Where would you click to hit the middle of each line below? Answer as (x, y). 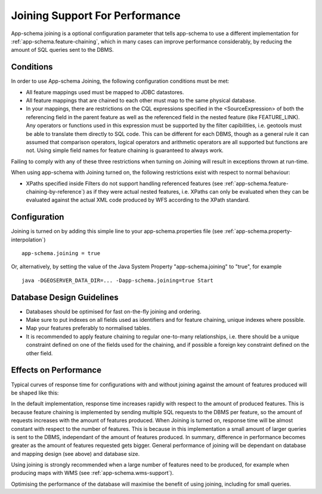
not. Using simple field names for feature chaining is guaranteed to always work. (125, 150)
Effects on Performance (56, 370)
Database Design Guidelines (65, 297)
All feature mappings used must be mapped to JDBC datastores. (105, 92)
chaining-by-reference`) (55, 191)
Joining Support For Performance (96, 15)
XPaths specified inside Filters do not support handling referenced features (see (125, 183)
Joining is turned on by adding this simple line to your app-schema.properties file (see (117, 231)
